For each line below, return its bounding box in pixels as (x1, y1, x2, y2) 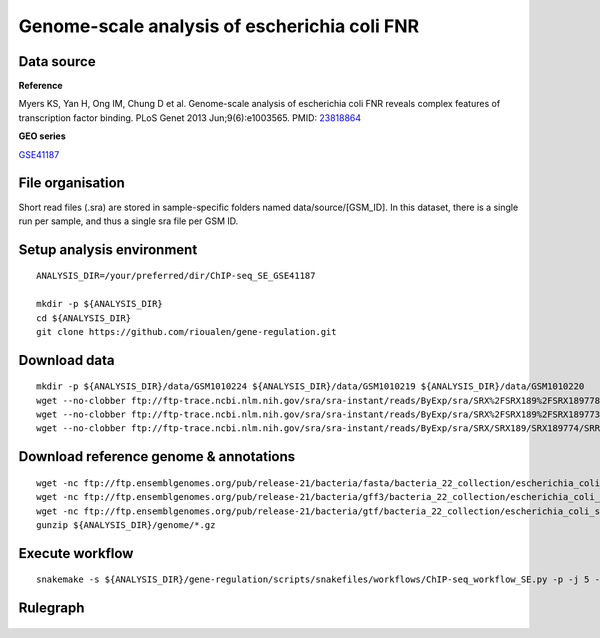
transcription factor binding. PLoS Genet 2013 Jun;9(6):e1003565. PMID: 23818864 (18, 111, 362, 124)
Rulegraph (18, 600, 85, 617)
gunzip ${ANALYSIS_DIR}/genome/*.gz (36, 520, 216, 531)
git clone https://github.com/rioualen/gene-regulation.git (36, 326, 337, 337)
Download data (18, 351, 115, 369)
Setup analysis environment (18, 241, 198, 258)
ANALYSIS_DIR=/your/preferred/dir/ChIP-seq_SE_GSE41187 (36, 270, 316, 282)
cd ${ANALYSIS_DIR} (36, 312, 132, 324)
